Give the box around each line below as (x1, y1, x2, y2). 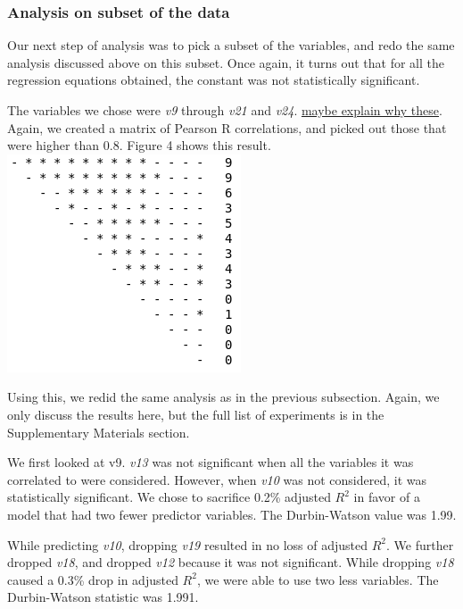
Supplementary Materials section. (7, 422, 190, 441)
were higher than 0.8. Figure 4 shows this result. (7, 136, 271, 154)
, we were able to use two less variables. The (196, 570, 439, 588)
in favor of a (353, 488, 420, 506)
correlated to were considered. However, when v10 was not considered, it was (7, 470, 427, 488)
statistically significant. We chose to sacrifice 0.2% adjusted (7, 488, 331, 506)
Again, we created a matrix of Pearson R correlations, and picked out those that (7, 118, 447, 137)
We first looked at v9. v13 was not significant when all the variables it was (7, 453, 414, 471)
